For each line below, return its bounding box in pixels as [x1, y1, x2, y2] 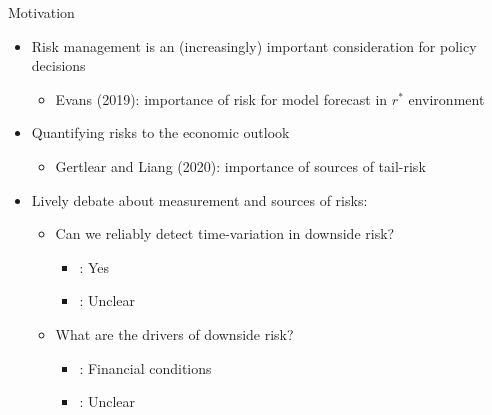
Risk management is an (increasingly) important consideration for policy [31, 35, 477, 56]
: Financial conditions [79, 357, 212, 378]
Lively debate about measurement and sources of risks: [31, 189, 368, 210]
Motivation [8, 2, 75, 22]
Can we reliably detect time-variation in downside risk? [55, 223, 395, 244]
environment [408, 88, 485, 109]
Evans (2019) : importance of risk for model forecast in [55, 88, 388, 109]
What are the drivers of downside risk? [55, 323, 294, 344]
